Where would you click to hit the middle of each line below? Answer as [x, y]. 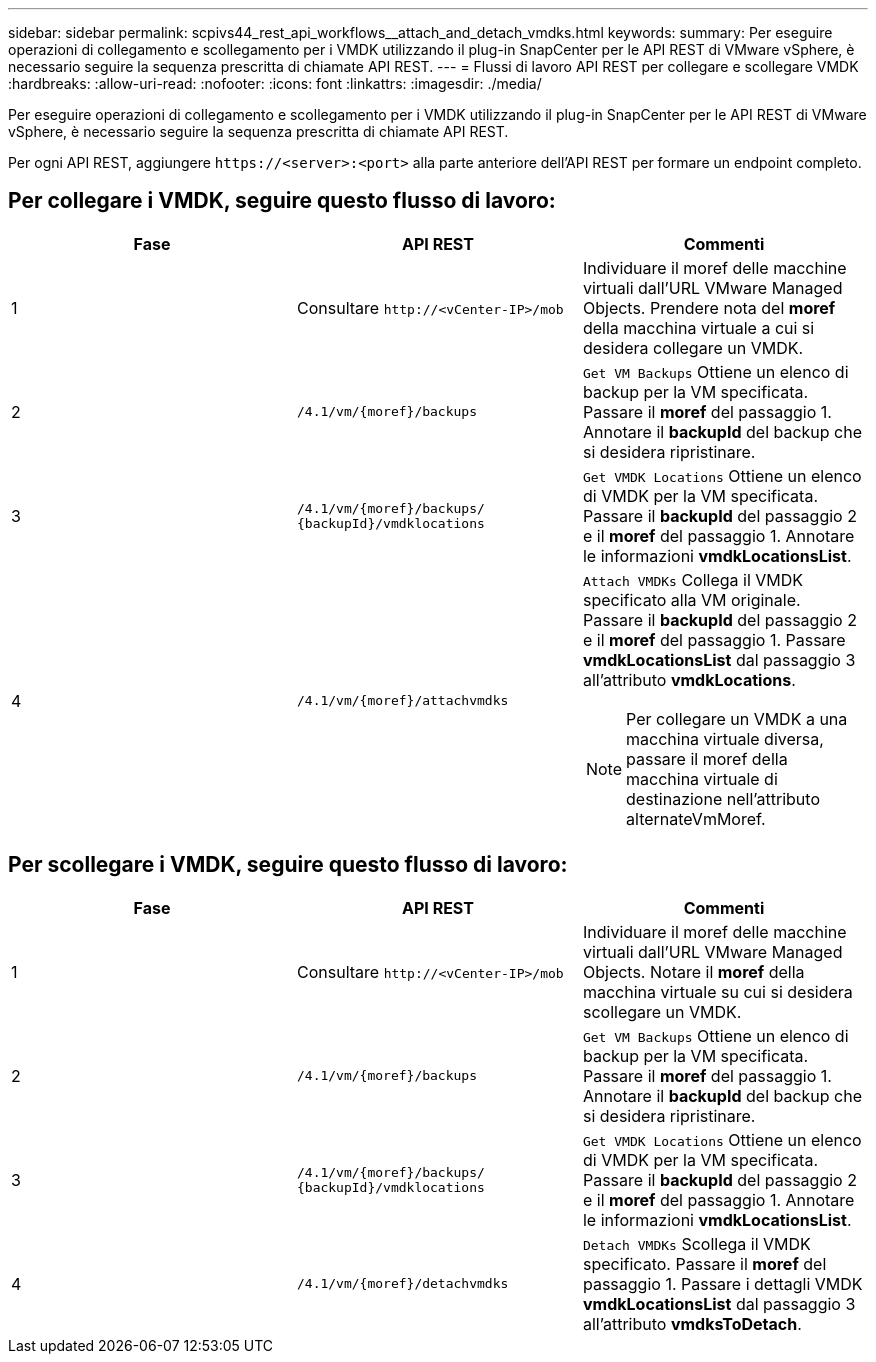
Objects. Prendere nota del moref [709, 307]
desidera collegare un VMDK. [693, 347]
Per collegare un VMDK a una [737, 718]
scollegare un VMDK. [662, 1011]
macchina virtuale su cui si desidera [717, 991]
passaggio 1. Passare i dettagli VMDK [722, 1283]
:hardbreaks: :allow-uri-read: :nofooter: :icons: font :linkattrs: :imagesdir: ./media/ [275, 83]
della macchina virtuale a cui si [698, 327]
